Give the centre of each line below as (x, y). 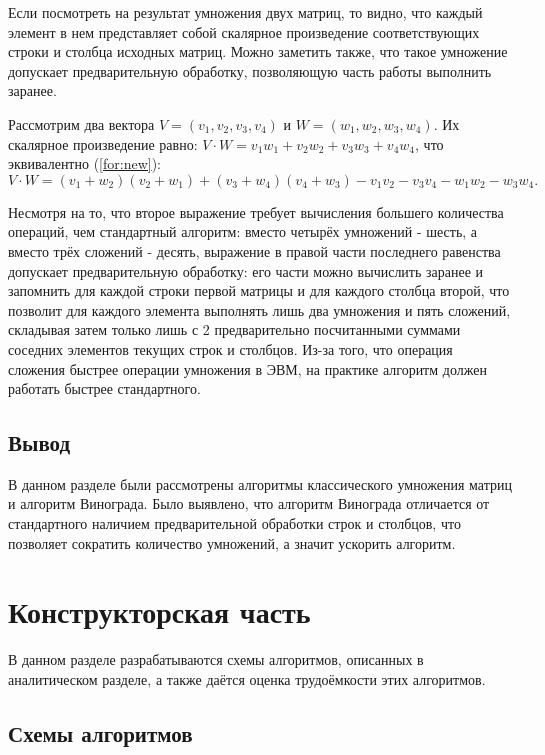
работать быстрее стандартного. (104, 388)
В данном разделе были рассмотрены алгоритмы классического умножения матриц (260, 483)
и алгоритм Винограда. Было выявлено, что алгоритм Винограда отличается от (249, 503)
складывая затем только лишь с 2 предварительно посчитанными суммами (234, 329)
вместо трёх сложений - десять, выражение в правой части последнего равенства (254, 250)
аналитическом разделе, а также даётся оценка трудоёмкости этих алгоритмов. (247, 678)
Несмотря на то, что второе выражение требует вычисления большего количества (256, 211)
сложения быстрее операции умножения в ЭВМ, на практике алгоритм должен (247, 368)
